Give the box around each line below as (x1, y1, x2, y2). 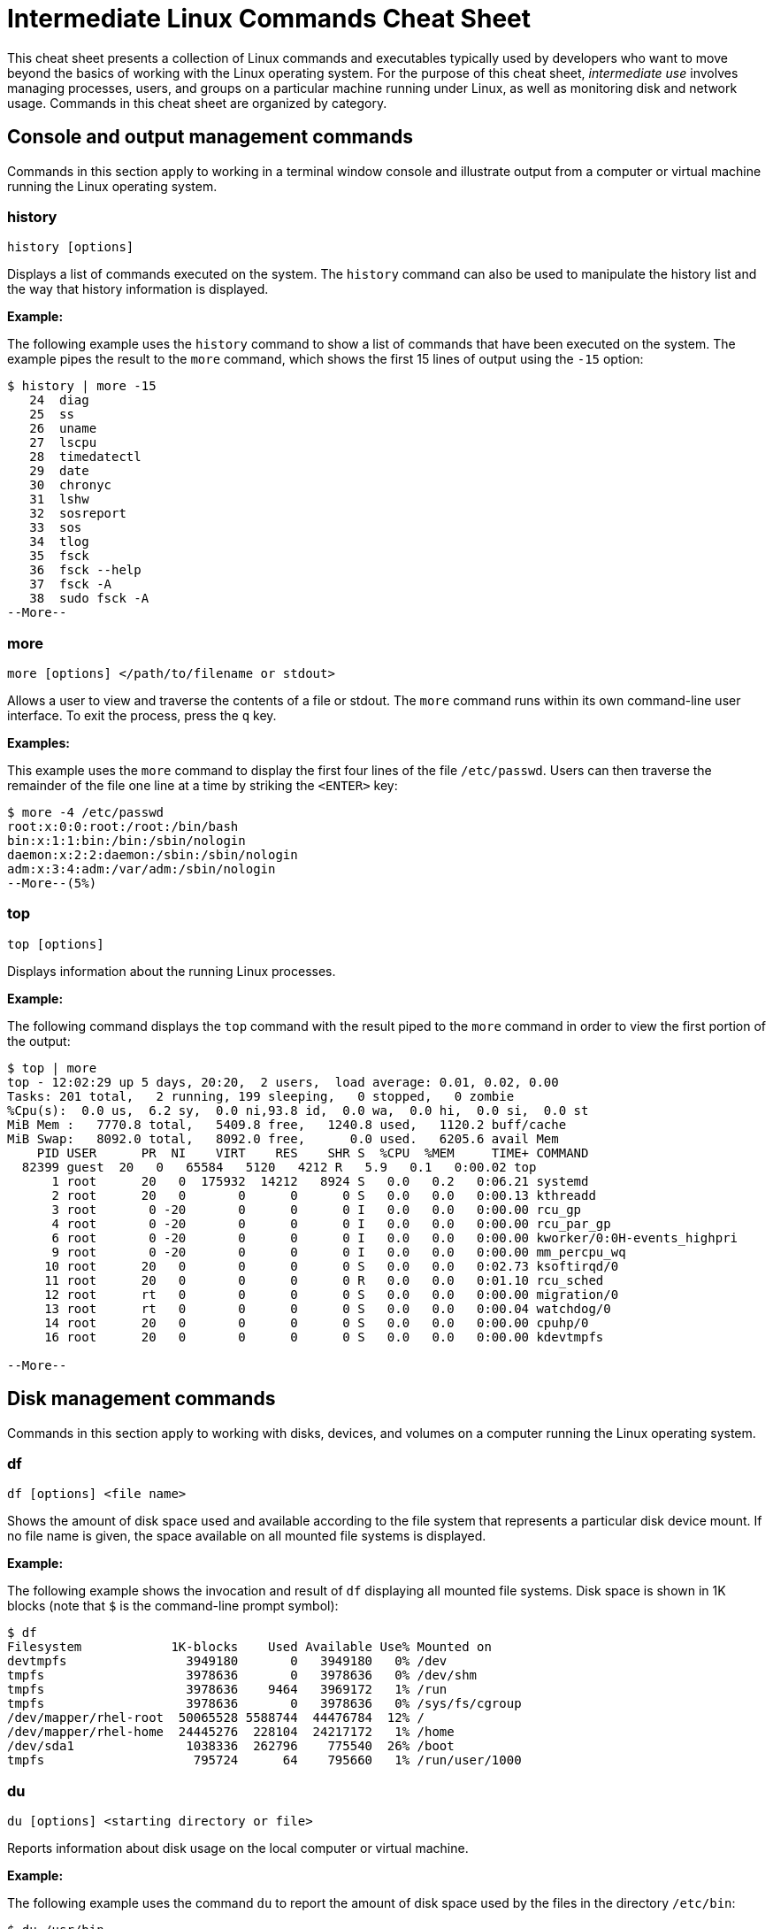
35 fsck (29, 549, 89, 564)
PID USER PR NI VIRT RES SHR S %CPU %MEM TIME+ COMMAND (36, 1145, 589, 1160)
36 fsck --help (29, 563, 142, 578)
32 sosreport (29, 506, 126, 521)
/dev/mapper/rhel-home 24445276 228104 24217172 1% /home (7, 1725, 455, 1740)
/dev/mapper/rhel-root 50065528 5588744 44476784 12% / (7, 1710, 425, 1725)
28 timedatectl (29, 450, 142, 465)
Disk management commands (7, 1387, 276, 1410)
